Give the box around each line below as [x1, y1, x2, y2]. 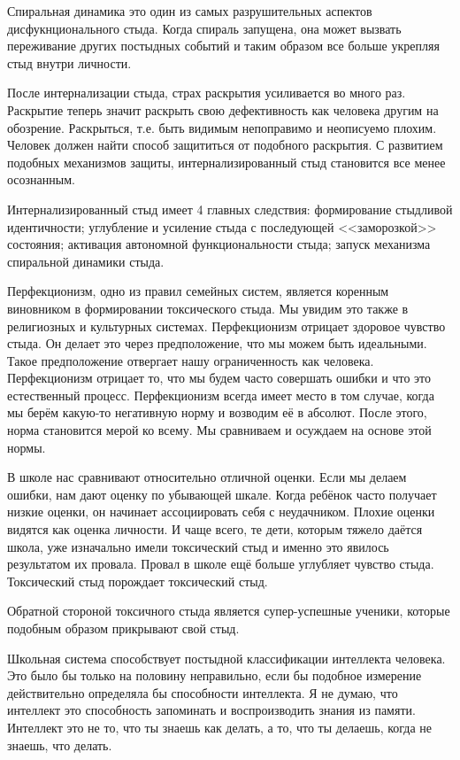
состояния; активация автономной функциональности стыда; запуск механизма [7, 235, 431, 253]
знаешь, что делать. [7, 735, 112, 754]
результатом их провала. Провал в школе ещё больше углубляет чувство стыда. [7, 554, 434, 573]
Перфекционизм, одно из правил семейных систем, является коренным [7, 282, 389, 300]
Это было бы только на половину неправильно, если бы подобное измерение [7, 666, 422, 685]
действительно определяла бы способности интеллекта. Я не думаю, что [7, 683, 398, 702]
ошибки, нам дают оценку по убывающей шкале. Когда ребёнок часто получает [7, 485, 437, 503]
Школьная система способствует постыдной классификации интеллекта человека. [7, 648, 446, 667]
